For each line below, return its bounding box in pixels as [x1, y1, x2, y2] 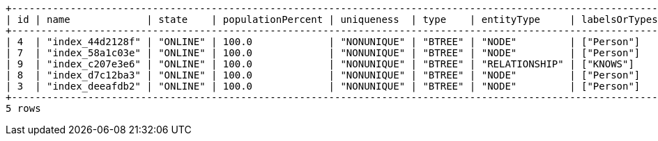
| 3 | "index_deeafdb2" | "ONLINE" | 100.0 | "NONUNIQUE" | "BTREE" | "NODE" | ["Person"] [6, 81, 641, 92]
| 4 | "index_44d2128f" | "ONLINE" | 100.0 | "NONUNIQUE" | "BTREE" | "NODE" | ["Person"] [6, 36, 641, 47]
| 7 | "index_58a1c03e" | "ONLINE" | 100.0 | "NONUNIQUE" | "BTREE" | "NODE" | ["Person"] [6, 47, 641, 58]
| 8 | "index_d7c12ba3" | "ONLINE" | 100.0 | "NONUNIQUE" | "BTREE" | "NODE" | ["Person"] [6, 69, 641, 81]
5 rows [6, 103, 41, 114]
